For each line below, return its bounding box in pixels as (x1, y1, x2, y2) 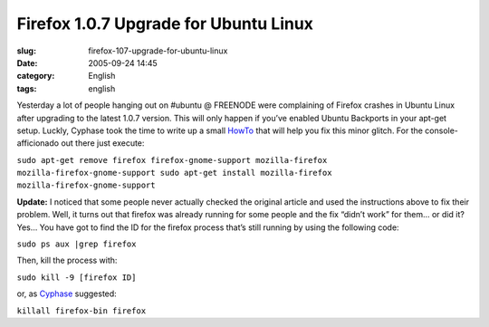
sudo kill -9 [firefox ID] (16, 272, 137, 283)
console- (424, 125, 459, 136)
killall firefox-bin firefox (16, 305, 147, 316)
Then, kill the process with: (16, 255, 118, 266)
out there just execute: (60, 138, 145, 149)
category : (16, 71, 55, 82)
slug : (16, 45, 36, 56)
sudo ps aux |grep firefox (16, 239, 137, 249)
